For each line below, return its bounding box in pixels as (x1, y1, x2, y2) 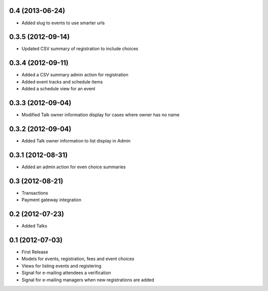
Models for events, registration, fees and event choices (21, 256, 134, 262)
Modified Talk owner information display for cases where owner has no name (21, 112, 180, 118)
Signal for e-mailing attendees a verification (21, 270, 111, 276)
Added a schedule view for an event (21, 86, 95, 92)
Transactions (21, 190, 48, 196)
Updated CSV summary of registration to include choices (21, 46, 138, 52)
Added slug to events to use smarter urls (21, 20, 105, 26)
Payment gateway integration (21, 197, 82, 203)
